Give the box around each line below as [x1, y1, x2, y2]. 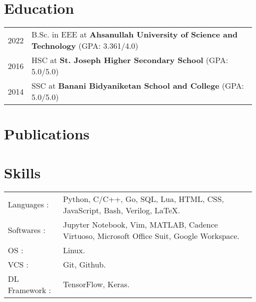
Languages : [8, 199, 49, 210]
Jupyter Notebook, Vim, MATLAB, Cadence [63, 218, 218, 230]
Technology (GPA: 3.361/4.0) [32, 40, 138, 52]
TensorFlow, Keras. [63, 278, 130, 290]
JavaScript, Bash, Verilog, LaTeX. [63, 204, 180, 216]
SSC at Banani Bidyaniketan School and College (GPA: [32, 80, 244, 92]
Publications [4, 124, 90, 144]
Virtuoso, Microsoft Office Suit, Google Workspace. [63, 230, 240, 241]
